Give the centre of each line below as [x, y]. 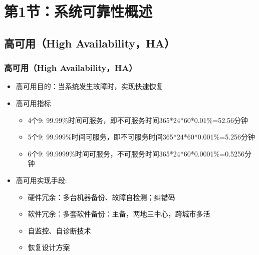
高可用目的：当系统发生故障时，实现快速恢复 [89, 86]
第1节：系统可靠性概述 [78, 11]
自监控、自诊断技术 [59, 230]
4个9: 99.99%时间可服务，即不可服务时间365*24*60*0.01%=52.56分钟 [138, 120]
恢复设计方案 [49, 247]
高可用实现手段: [41, 180]
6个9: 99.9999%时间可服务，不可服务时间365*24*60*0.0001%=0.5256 [136, 153]
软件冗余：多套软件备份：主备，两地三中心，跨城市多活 [119, 214]
